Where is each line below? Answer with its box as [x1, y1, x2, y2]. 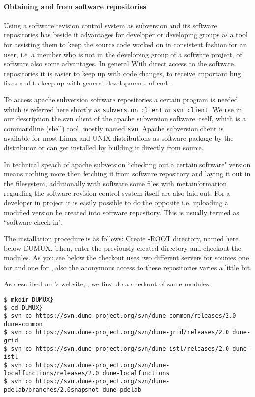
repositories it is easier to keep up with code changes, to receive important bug [4, 68, 241, 78]
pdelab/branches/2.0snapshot [4, 386, 99, 393]
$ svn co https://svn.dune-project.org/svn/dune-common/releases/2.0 [4, 312, 236, 320]
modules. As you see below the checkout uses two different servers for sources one [4, 252, 249, 262]
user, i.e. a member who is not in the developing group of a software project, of [4, 49, 242, 59]
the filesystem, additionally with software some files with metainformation [4, 178, 227, 188]
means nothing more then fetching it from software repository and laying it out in [4, 169, 251, 179]
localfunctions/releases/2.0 [4, 369, 99, 377]
